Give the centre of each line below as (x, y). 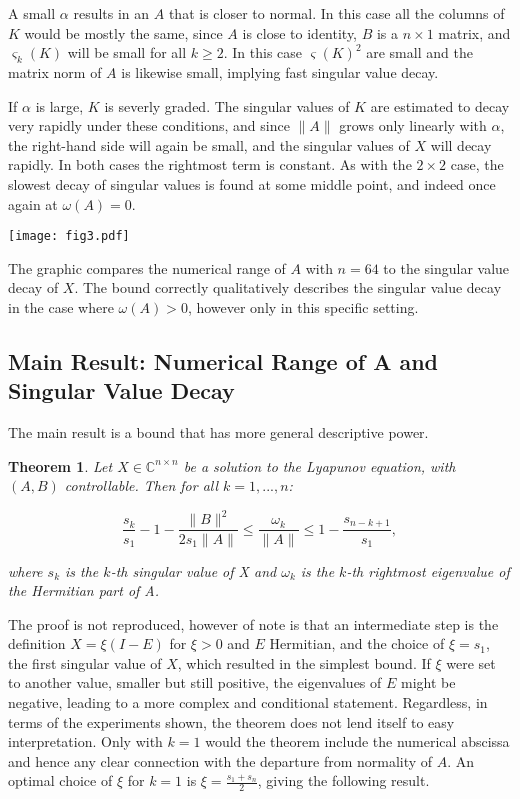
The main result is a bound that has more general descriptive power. (218, 432)
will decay (461, 144)
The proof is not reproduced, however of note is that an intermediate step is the (253, 623)
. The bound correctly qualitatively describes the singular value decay (288, 287)
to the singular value (446, 267)
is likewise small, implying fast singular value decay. (280, 71)
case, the (477, 164)
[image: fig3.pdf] (69, 236)
